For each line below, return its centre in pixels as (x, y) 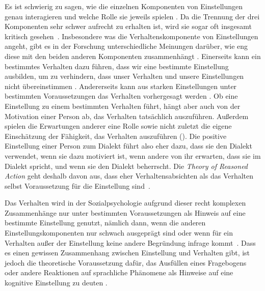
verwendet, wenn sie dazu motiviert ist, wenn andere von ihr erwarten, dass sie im (133, 155)
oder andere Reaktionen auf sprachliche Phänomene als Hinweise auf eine (119, 272)
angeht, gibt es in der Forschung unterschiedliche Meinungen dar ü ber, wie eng (126, 46)
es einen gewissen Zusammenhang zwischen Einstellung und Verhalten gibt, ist (127, 253)
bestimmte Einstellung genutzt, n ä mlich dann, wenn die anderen (105, 223)
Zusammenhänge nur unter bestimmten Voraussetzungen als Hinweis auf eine (125, 212)
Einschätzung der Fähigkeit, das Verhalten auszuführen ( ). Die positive (116, 136)
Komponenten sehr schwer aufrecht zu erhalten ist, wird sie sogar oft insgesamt (128, 26)
